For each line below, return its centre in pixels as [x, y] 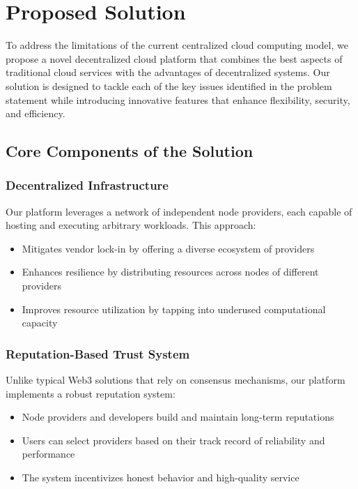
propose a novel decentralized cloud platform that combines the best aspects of [174, 58]
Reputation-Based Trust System [98, 353]
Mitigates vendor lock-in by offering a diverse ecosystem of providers [168, 248]
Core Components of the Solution [130, 151]
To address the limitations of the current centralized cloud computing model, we [177, 45]
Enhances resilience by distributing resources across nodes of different [170, 272]
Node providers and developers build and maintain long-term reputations [178, 417]
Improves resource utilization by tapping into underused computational [174, 309]
